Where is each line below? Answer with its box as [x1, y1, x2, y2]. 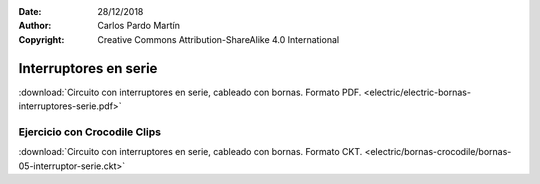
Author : [18, 20, 52, 32]
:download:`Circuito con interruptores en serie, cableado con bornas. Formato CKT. [18, 146, 363, 158]
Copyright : [18, 33, 65, 45]
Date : [18, 6, 42, 17]
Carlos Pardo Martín [97, 20, 180, 32]
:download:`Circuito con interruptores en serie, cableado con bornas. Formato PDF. [18, 86, 362, 98]
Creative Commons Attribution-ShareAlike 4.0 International [97, 33, 340, 45]
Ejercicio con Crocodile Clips [18, 125, 162, 139]
